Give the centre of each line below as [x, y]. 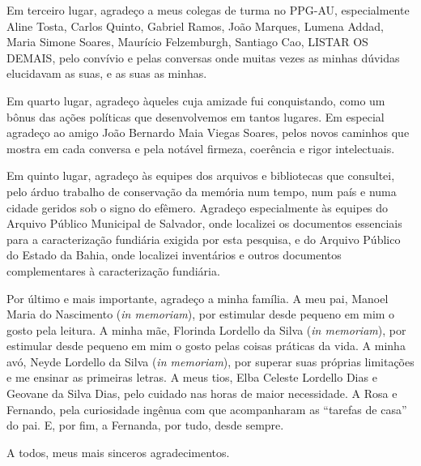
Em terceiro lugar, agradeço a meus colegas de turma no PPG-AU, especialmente [208, 10]
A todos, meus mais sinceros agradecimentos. [118, 452]
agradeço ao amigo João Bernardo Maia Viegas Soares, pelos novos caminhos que [208, 133]
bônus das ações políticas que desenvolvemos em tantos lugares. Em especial [196, 116]
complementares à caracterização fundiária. [113, 270]
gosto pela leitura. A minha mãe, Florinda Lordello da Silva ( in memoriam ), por [206, 329]
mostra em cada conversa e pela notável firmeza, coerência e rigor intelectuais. [201, 148]
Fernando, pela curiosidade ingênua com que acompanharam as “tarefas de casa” [207, 409]
